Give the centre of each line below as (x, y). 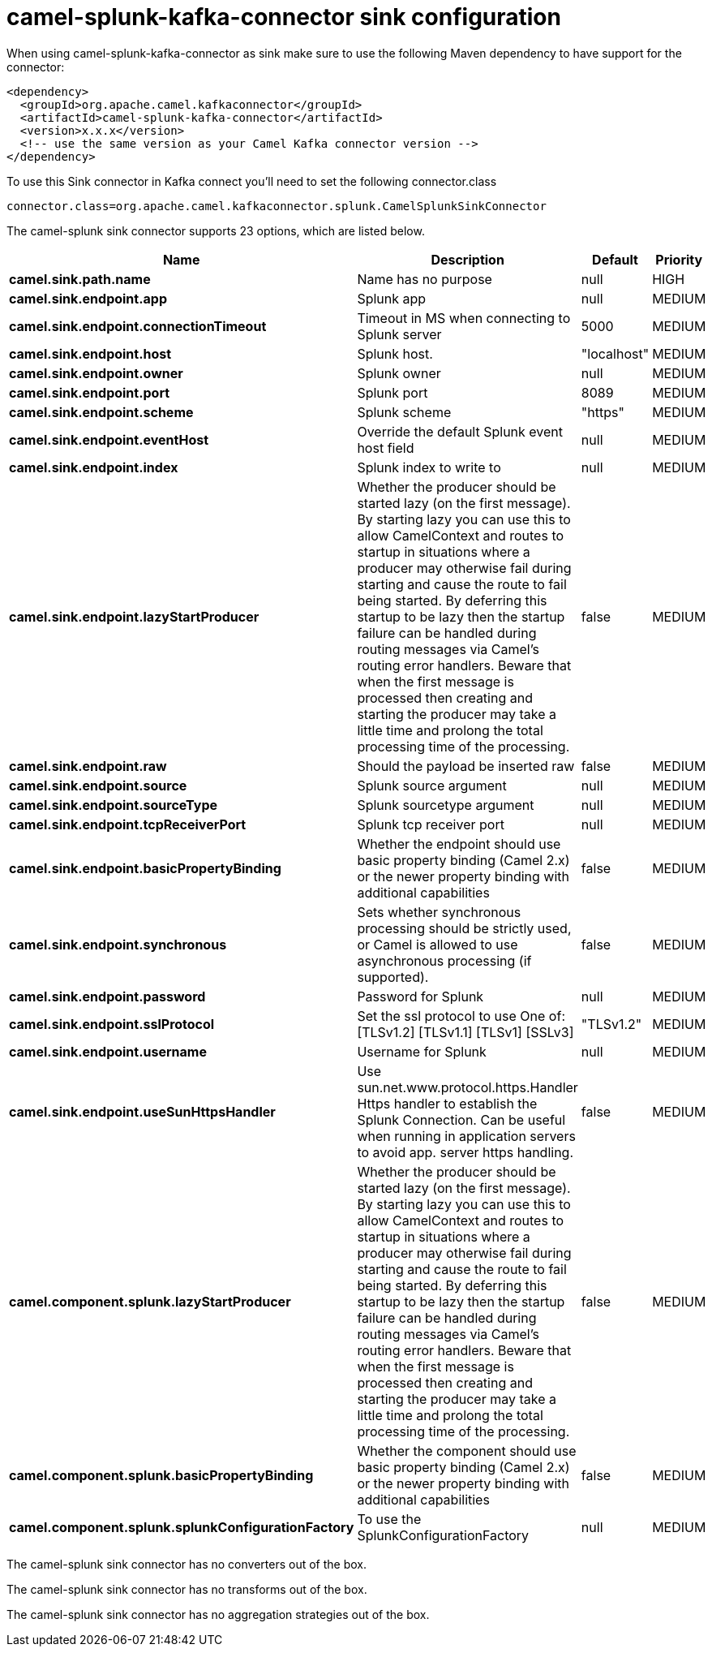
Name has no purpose (425, 279)
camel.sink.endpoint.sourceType (114, 805)
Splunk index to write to (429, 467)
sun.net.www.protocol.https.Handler (468, 1087)
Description (468, 259)
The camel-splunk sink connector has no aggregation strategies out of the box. (218, 1614)
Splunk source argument (432, 785)
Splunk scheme (404, 412)
